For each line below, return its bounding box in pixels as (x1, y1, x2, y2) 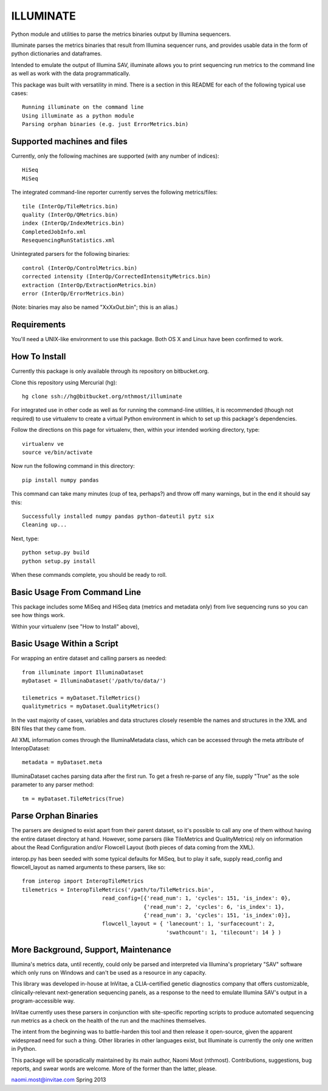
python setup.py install (22, 557, 96, 565)
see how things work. (11, 612, 65, 619)
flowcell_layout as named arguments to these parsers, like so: (11, 864, 166, 871)
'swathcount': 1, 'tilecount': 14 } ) (166, 929, 282, 936)
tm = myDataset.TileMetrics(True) (22, 795, 125, 802)
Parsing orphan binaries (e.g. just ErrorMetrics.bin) (22, 121, 189, 128)
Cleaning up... (22, 521, 67, 528)
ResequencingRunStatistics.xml (22, 237, 115, 244)
